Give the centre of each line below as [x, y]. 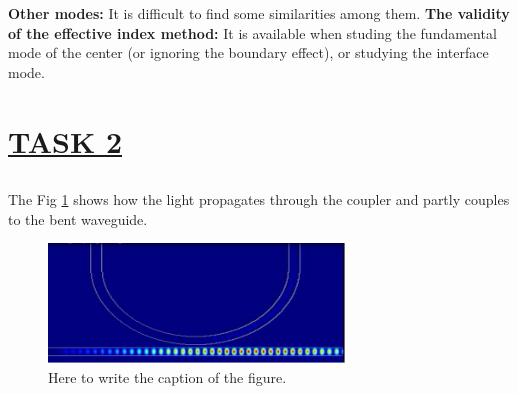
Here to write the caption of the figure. [167, 376]
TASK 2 [65, 140]
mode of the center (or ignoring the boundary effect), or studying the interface [248, 52]
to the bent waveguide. [78, 218]
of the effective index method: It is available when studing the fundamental [252, 32]
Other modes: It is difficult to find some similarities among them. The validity [259, 13]
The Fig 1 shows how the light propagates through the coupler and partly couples [259, 199]
